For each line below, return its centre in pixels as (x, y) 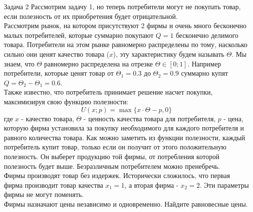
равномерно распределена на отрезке (99, 63)
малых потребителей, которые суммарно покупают (79, 35)
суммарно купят (205, 73)
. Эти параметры (224, 185)
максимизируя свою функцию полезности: (66, 101)
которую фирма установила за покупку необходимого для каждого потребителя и (124, 128)
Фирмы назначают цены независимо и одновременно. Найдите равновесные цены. (126, 204)
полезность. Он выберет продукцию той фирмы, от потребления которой (112, 156)
